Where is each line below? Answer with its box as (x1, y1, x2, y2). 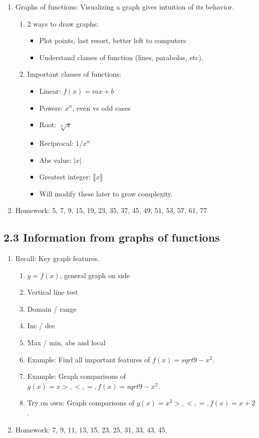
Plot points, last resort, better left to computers (39, 35, 186, 46)
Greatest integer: (39, 171, 91, 182)
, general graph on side (60, 270, 130, 280)
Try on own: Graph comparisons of (27, 397, 135, 408)
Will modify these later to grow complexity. (39, 188, 173, 198)
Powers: (39, 102, 63, 113)
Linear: (39, 85, 61, 96)
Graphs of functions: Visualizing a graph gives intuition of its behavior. (15, 2, 234, 12)
